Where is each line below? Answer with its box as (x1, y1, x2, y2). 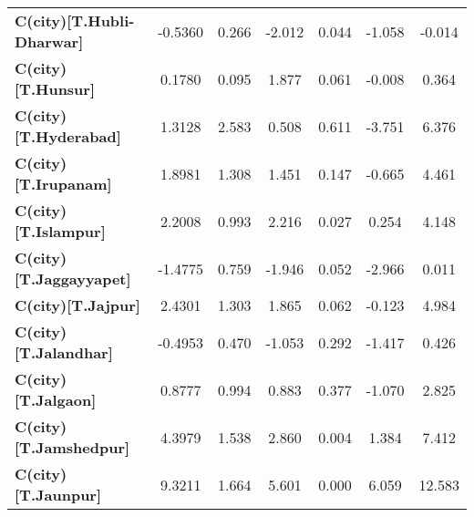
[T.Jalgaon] (15, 389, 97, 410)
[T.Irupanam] (15, 173, 112, 194)
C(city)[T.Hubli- (15, 10, 135, 31)
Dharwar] (15, 31, 84, 52)
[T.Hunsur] (15, 78, 96, 99)
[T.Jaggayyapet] (15, 268, 131, 289)
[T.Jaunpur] (15, 484, 102, 505)
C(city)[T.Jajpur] (15, 295, 140, 315)
